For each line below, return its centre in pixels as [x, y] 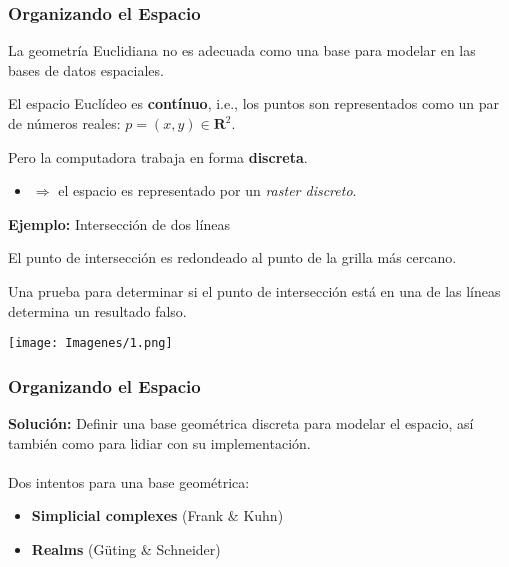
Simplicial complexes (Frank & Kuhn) [157, 515]
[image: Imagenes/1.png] [90, 343]
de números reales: [64, 123]
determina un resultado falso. [97, 310]
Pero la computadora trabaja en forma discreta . [158, 156]
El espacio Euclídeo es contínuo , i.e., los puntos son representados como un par [254, 103]
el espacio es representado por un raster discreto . [207, 190]
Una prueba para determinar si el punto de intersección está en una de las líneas [254, 290]
